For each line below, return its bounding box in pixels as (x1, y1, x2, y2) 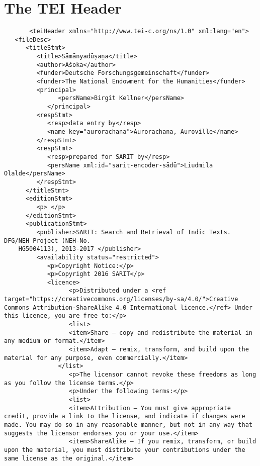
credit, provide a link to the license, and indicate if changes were (4, 413, 245, 420)
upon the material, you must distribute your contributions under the (4, 446, 245, 453)
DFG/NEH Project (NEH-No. (4, 237, 91, 244)
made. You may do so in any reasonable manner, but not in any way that (4, 421, 252, 428)
